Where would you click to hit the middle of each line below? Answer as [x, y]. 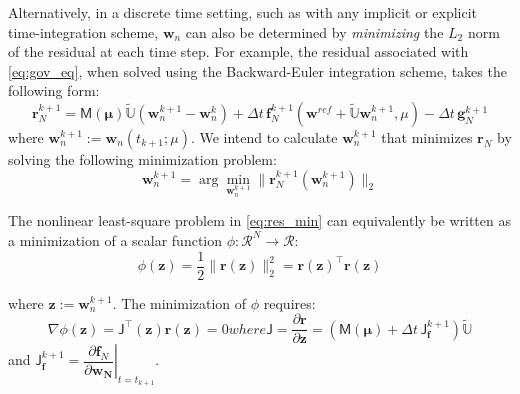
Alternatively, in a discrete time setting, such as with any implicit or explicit [243, 12]
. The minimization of [179, 302]
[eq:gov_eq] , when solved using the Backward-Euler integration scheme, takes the [257, 70]
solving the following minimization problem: [142, 158]
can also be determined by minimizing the [314, 31]
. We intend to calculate [264, 136]
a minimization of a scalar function [115, 239]
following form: [54, 90]
